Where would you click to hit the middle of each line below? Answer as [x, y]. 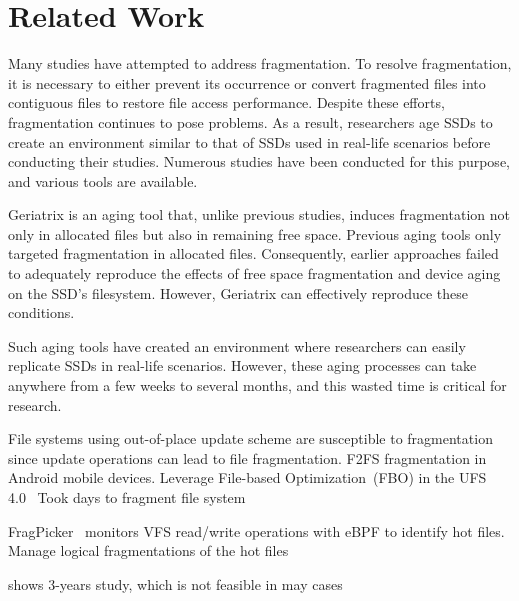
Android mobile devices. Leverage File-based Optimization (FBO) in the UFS [247, 477]
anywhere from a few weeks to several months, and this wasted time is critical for [257, 385]
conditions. [41, 312]
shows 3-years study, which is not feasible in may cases [175, 583]
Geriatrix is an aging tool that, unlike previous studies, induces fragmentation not [259, 214]
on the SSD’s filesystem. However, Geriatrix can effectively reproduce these [238, 292]
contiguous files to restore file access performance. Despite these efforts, [226, 102]
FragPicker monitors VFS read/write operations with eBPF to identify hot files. [256, 530]
